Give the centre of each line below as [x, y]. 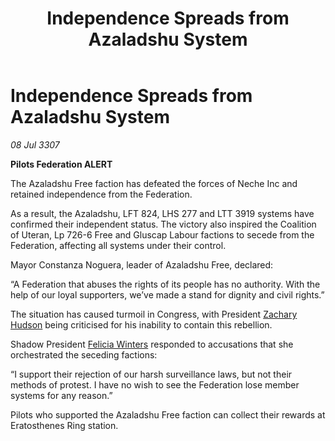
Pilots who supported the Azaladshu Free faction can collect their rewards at [168, 414]
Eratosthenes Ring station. [64, 425]
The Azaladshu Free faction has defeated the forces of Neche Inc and [154, 183]
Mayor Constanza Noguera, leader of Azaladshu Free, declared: [142, 264]
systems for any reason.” [61, 395]
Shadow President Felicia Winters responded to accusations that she [152, 344]
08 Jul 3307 [35, 144]
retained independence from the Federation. [101, 194]
